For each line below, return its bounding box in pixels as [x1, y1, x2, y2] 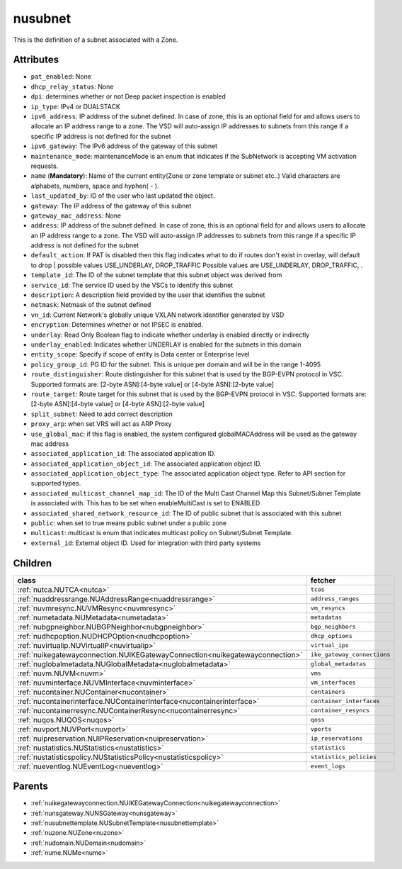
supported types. [30, 479, 81, 488]
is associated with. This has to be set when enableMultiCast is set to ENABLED [30, 499, 260, 508]
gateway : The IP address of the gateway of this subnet [30, 201, 192, 210]
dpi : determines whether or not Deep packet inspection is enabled [30, 92, 226, 101]
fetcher [310, 575, 336, 585]
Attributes [13, 54, 59, 66]
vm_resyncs [310, 605, 346, 612]
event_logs [310, 763, 346, 770]
